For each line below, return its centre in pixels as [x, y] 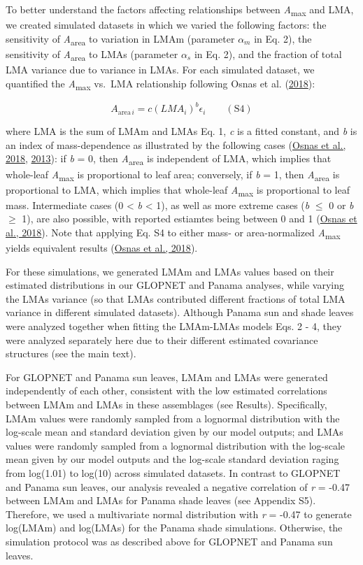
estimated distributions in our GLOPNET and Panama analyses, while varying [175, 285]
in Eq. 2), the [283, 38]
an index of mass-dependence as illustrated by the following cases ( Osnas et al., [176, 144]
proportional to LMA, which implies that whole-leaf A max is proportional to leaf [178, 190]
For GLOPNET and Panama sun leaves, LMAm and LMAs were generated [167, 377]
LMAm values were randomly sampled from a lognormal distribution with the [173, 418]
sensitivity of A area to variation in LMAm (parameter [120, 39]
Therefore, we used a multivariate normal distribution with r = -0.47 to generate [179, 514]
